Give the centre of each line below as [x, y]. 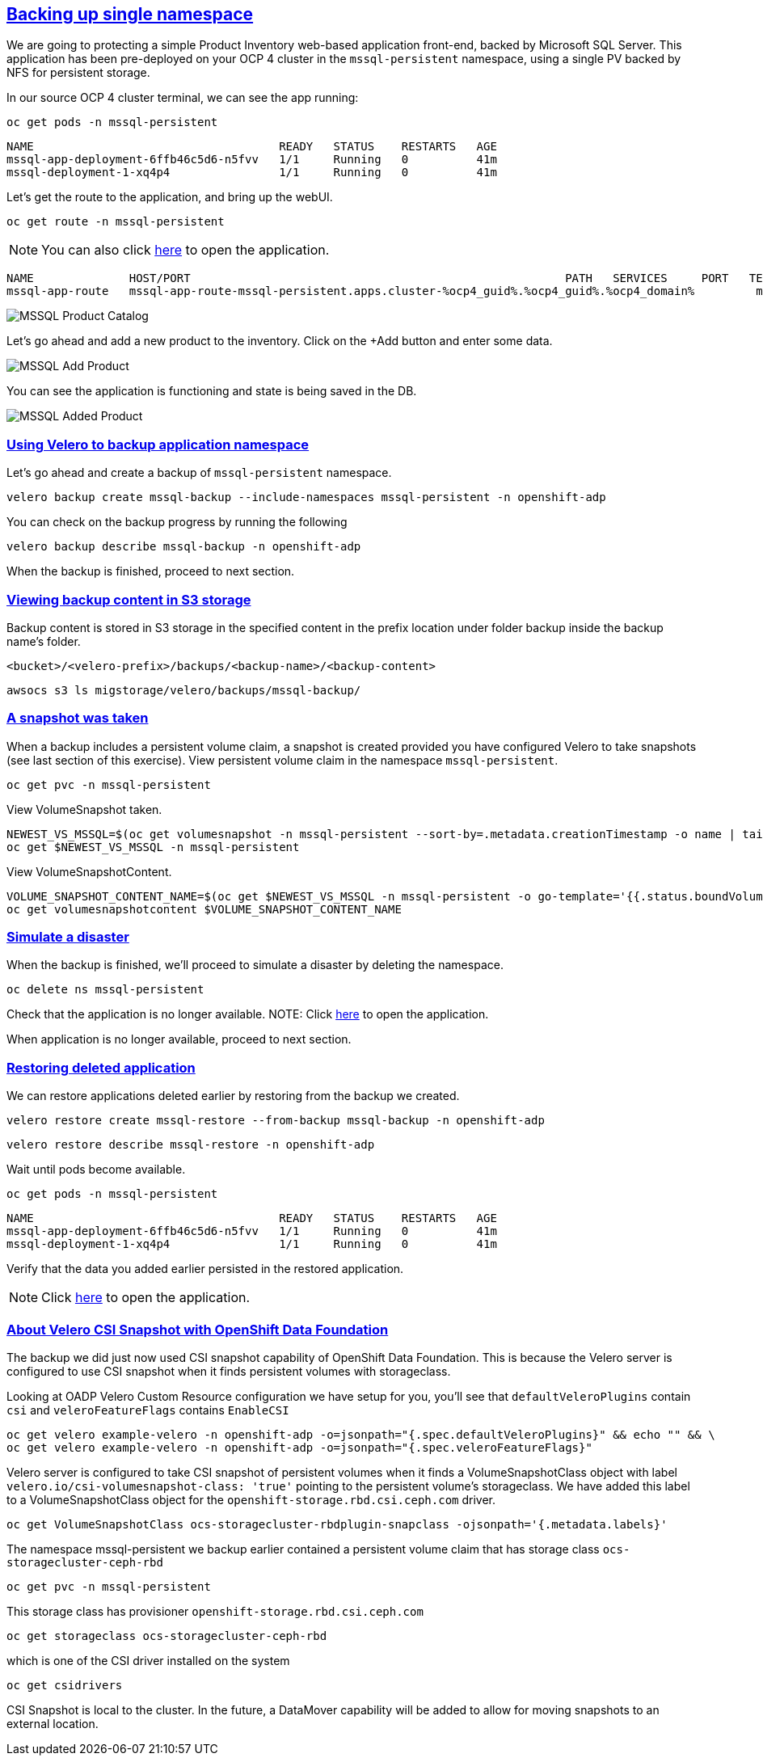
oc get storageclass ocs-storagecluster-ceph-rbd [167, 1636]
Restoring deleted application [101, 1067]
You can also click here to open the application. [185, 250]
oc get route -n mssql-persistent [116, 222]
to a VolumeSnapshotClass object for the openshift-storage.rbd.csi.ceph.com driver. [251, 1499]
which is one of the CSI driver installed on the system [148, 1660]
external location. [53, 1723]
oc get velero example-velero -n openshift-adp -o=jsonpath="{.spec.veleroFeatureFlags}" [299, 1447]
